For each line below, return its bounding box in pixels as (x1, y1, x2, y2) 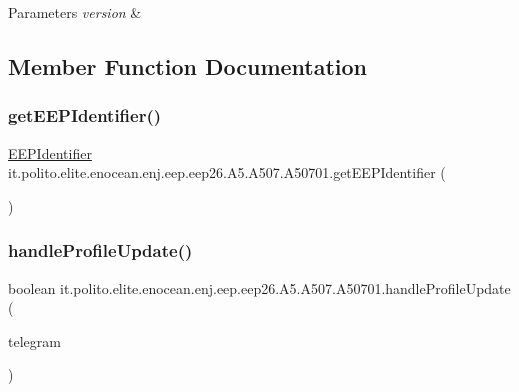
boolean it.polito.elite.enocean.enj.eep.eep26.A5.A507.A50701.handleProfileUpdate (8, 277, 511, 298)
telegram (8, 330, 61, 351)
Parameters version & (8, 2, 142, 22)
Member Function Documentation (8, 50, 368, 81)
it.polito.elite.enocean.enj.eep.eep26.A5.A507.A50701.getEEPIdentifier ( (8, 162, 446, 183)
